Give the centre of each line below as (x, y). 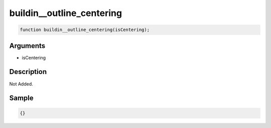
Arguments (27, 46)
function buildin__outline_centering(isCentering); (85, 30)
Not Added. (21, 84)
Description (28, 72)
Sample (21, 98)
